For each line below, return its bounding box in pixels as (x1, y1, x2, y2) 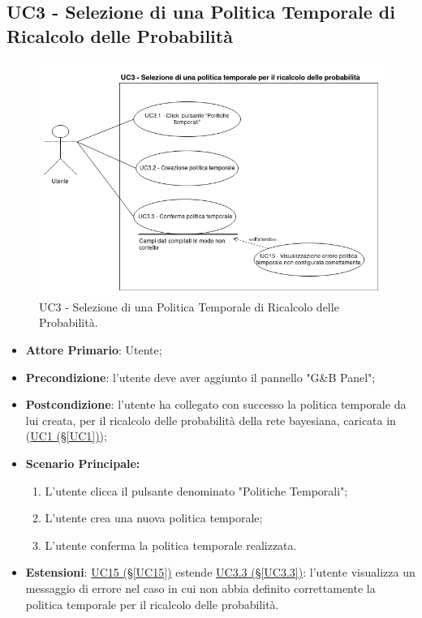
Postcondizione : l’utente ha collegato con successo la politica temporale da (25, 396, 407, 413)
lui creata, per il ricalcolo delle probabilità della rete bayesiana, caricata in (25, 411, 396, 428)
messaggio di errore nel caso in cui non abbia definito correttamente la (25, 580, 376, 597)
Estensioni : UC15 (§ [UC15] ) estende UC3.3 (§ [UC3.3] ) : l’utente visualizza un (25, 564, 416, 581)
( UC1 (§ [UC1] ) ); (25, 427, 107, 444)
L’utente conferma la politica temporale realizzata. (45, 536, 297, 553)
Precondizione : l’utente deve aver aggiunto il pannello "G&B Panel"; (25, 368, 376, 385)
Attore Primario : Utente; (25, 341, 162, 358)
